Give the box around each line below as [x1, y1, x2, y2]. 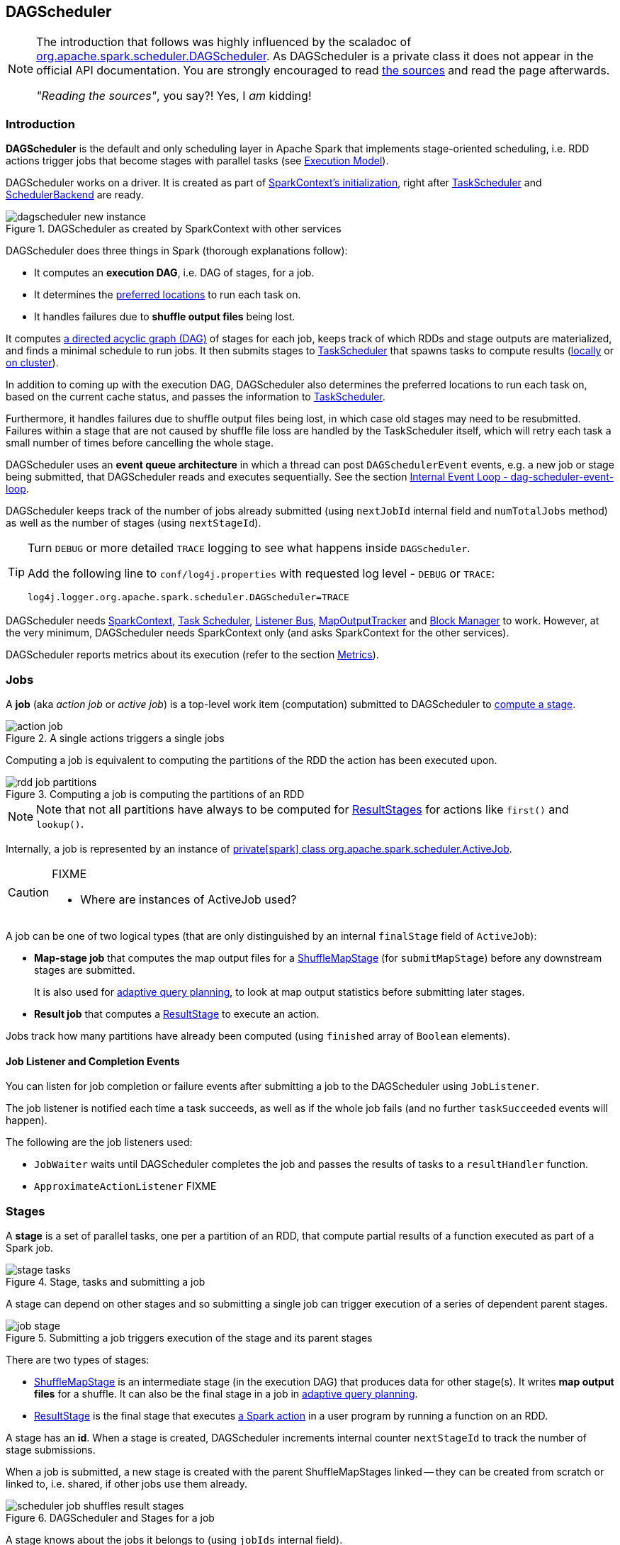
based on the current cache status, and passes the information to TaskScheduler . [6, 391, 385, 403]
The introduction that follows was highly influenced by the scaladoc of [36, 35, 412, 50]
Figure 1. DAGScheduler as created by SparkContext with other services [6, 223, 342, 235]
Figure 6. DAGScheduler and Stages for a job [6, 1511, 215, 1524]
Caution [8, 884, 50, 899]
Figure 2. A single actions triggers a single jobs [6, 731, 225, 744]
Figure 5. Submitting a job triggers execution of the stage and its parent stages [6, 1331, 373, 1344]
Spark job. [6, 1241, 54, 1254]
